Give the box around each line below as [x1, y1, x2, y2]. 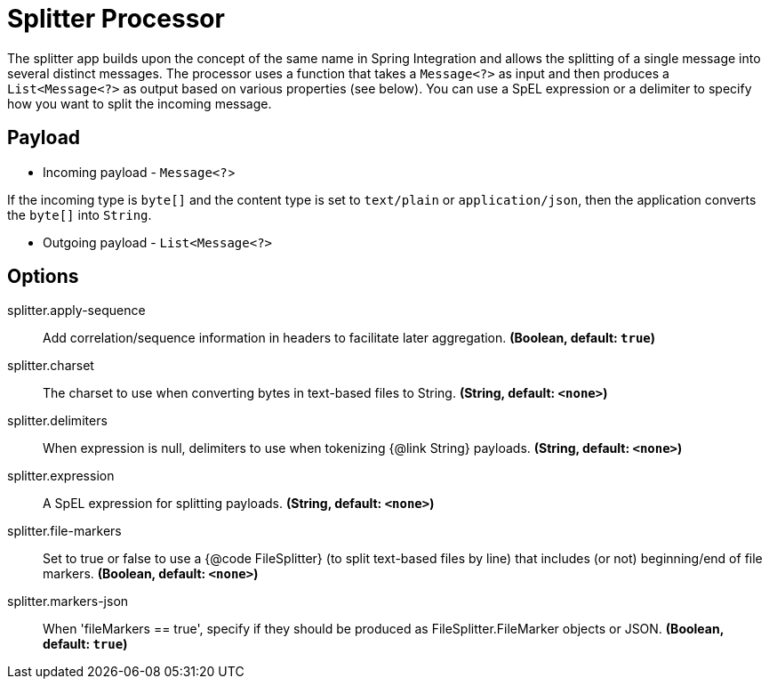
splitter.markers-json [7, 593, 129, 609]
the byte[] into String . [7, 206, 152, 222]
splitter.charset [7, 358, 94, 374]
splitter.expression [7, 468, 115, 484]
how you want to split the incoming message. [7, 95, 272, 111]
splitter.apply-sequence [7, 303, 146, 319]
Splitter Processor [7, 4, 225, 34]
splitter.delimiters [7, 413, 108, 429]
